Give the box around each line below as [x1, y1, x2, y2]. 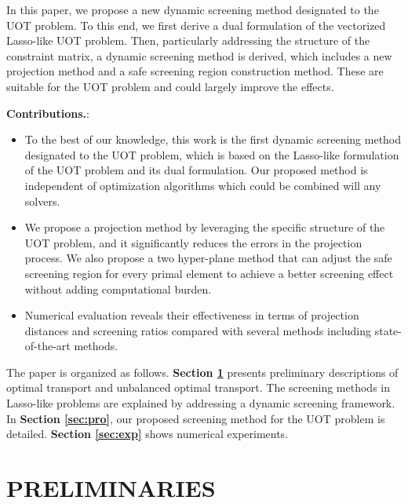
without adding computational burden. [24, 280, 212, 297]
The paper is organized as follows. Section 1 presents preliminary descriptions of [6, 363, 399, 380]
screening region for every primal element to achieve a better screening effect [24, 265, 394, 281]
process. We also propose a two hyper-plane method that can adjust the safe [24, 250, 392, 266]
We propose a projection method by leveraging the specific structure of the [24, 219, 385, 236]
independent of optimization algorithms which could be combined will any [24, 177, 381, 193]
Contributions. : [6, 104, 89, 121]
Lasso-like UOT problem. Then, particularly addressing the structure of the [6, 32, 370, 49]
